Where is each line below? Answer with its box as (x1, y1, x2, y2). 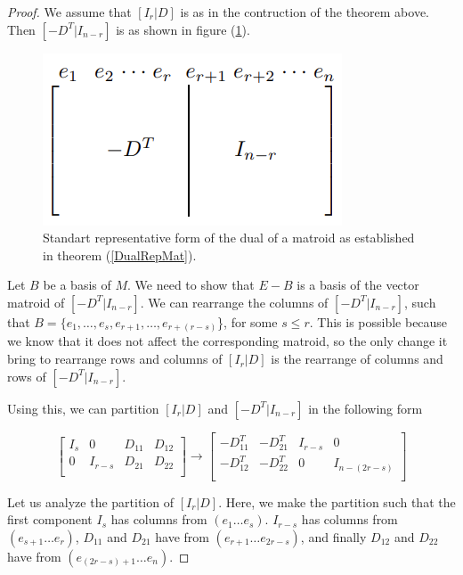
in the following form (308, 398, 423, 417)
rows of (7, 366, 46, 385)
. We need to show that (127, 275, 255, 294)
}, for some (217, 312, 278, 331)
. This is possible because (309, 312, 448, 331)
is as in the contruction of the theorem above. (180, 3, 429, 21)
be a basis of (43, 275, 111, 294)
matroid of (7, 292, 65, 311)
